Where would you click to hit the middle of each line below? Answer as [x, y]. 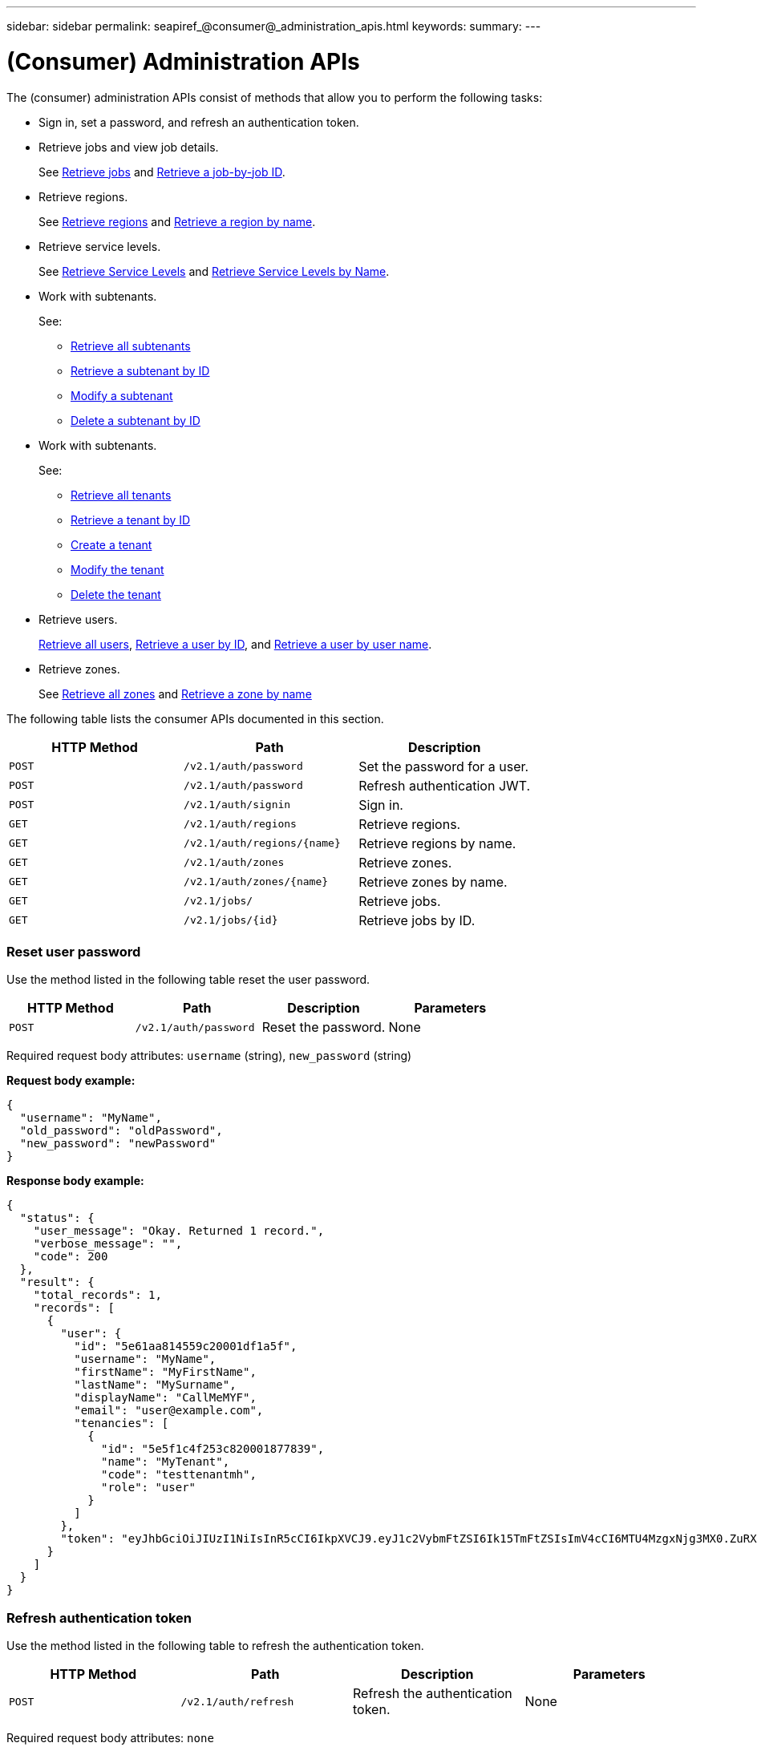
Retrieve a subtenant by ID [140, 370]
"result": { [57, 1282]
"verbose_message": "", [108, 1244]
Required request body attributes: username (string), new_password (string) [209, 1056]
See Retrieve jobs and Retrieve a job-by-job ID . [162, 172]
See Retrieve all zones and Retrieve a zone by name [175, 694]
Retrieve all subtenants [131, 346]
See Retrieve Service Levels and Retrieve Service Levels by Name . [214, 271]
